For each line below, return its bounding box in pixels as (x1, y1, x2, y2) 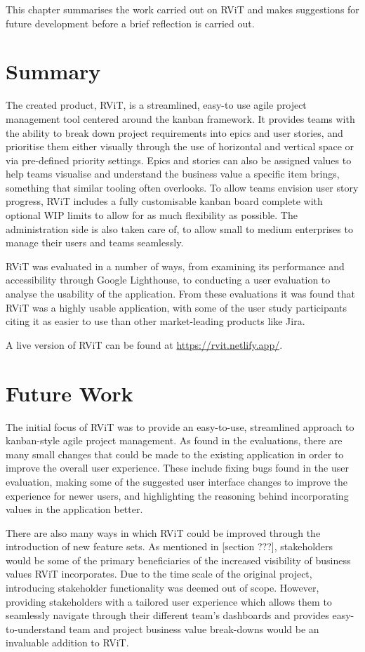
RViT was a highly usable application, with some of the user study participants (6, 300, 347, 314)
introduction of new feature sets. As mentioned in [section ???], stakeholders (6, 539, 333, 554)
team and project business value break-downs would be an (69, 621, 319, 636)
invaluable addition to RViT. (6, 635, 129, 650)
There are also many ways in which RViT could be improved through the (6, 525, 321, 540)
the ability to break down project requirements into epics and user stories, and (6, 125, 343, 140)
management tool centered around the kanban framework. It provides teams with (6, 111, 355, 126)
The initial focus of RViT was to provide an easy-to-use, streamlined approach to (6, 419, 354, 434)
